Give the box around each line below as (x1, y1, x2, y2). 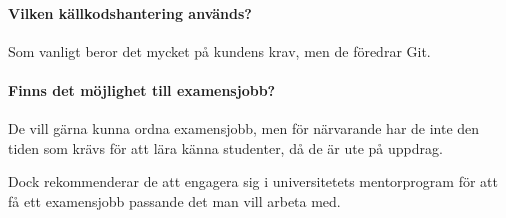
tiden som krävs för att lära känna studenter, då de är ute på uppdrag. (8, 137, 443, 158)
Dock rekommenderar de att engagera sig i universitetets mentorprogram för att (8, 171, 498, 192)
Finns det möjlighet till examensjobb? (8, 79, 276, 100)
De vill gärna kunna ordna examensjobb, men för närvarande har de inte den (8, 118, 480, 139)
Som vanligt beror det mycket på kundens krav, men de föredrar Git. (8, 40, 431, 61)
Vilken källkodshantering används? (8, 2, 252, 23)
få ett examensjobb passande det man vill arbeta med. (8, 190, 341, 211)
